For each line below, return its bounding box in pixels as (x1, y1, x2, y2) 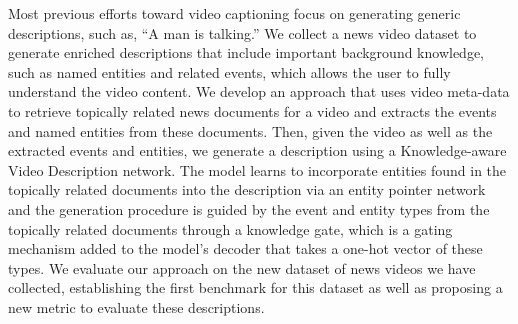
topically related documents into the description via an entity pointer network (8, 179, 486, 200)
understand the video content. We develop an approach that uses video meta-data (8, 81, 510, 102)
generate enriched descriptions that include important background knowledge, (8, 42, 484, 63)
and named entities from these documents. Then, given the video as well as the (8, 120, 493, 141)
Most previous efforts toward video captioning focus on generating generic (8, 3, 461, 23)
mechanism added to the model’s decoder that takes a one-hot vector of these (8, 238, 483, 259)
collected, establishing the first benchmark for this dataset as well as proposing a (8, 277, 503, 298)
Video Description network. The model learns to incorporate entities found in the (8, 159, 507, 180)
